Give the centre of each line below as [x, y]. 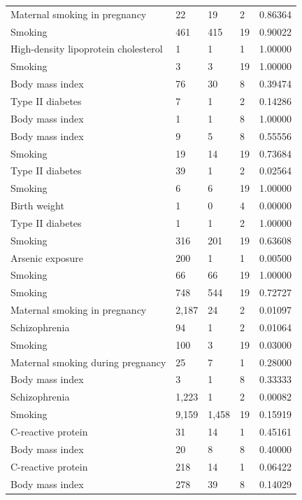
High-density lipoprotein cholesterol [87, 49]
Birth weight [37, 206]
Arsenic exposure [47, 257]
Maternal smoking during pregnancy [88, 362]
